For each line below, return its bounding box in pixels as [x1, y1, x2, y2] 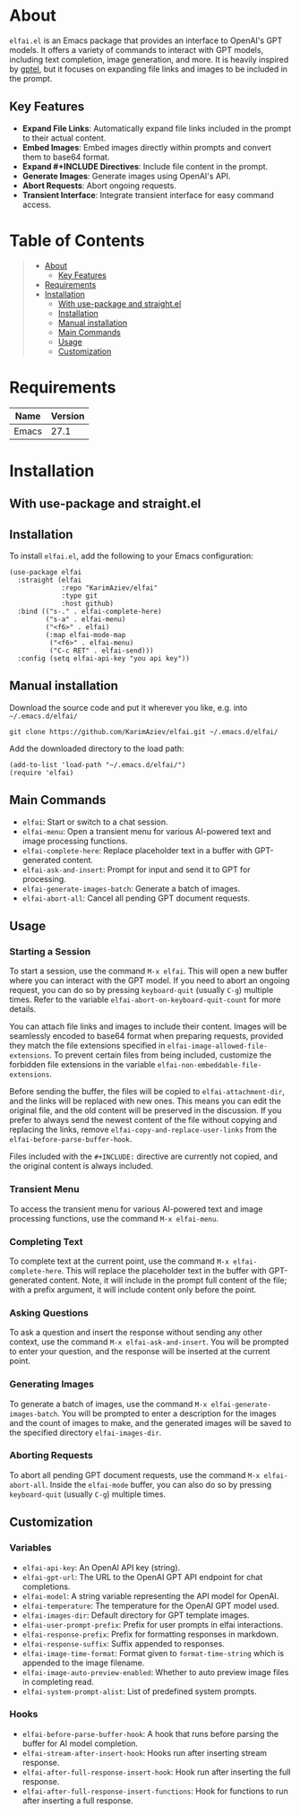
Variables [9, 1542, 52, 1554]
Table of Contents [9, 230, 145, 251]
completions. [21, 1581, 71, 1592]
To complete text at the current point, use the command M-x [9, 1256, 230, 1266]
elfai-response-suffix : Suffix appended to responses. [21, 1638, 226, 1649]
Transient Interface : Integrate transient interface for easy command [21, 189, 275, 200]
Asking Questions [9, 1306, 90, 1318]
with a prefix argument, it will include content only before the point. [9, 1283, 257, 1295]
